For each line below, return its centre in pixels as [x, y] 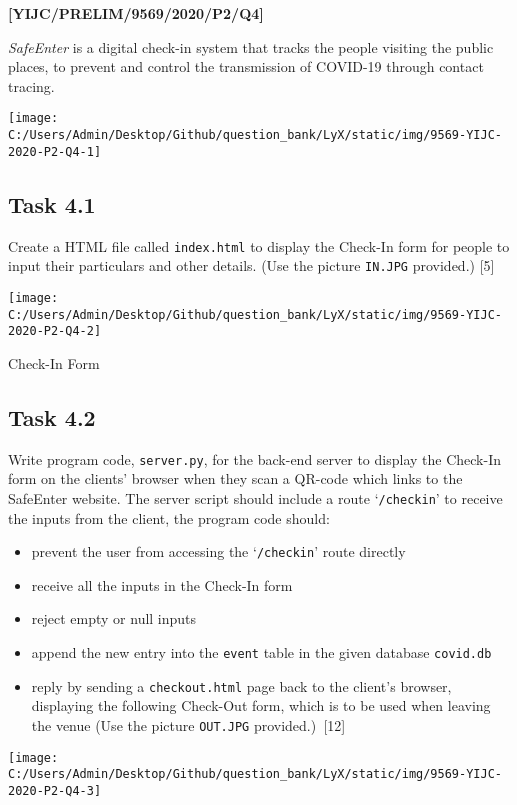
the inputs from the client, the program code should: [169, 517]
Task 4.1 [52, 203]
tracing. [31, 85]
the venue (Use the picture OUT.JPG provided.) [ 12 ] [188, 724]
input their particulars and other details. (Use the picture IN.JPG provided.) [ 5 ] [251, 265]
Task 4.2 [52, 416]
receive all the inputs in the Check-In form [162, 584]
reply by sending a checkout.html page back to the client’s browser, [241, 685]
